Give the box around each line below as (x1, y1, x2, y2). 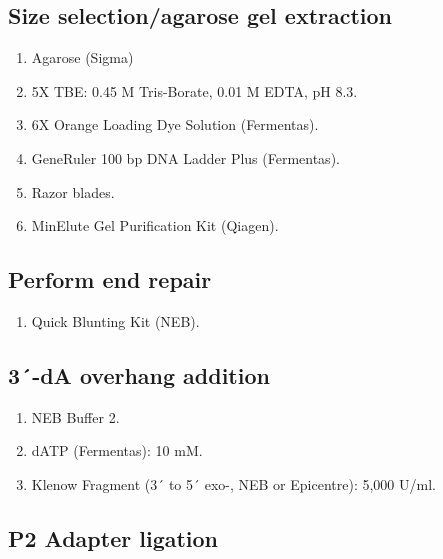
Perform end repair (8, 264, 212, 295)
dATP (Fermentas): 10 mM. (31, 440, 203, 461)
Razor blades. (31, 181, 115, 202)
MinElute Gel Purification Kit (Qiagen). (31, 215, 279, 236)
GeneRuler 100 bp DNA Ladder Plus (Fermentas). (31, 147, 340, 168)
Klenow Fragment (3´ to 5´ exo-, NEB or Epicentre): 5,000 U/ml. (31, 473, 436, 494)
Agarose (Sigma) (31, 47, 134, 68)
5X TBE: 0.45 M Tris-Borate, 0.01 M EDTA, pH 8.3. (31, 80, 358, 101)
